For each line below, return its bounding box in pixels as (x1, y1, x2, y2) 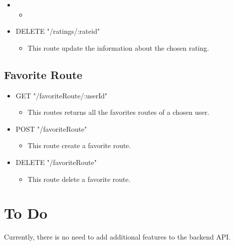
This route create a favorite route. (27, 140, 131, 151)
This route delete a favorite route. (27, 173, 131, 184)
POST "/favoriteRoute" (15, 123, 87, 134)
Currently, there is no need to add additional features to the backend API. (4, 232, 231, 242)
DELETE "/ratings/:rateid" (15, 26, 100, 36)
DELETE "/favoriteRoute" (15, 157, 97, 167)
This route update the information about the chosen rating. (27, 42, 209, 53)
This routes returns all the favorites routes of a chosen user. (27, 107, 210, 117)
